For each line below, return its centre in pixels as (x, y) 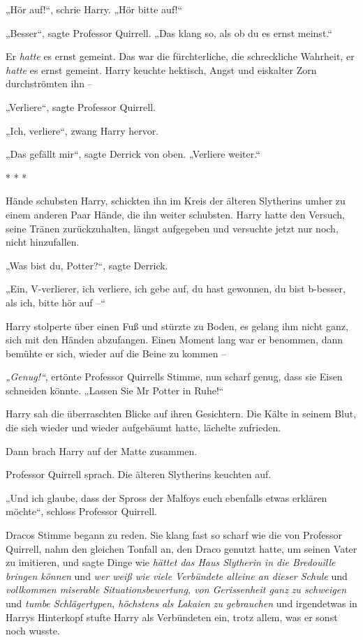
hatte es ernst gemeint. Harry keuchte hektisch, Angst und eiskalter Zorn (161, 69)
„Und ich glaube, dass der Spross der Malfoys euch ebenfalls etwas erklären (166, 497)
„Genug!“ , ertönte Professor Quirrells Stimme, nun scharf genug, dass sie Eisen (174, 377)
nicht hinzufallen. (43, 242)
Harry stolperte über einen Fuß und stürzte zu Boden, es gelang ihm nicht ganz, (177, 326)
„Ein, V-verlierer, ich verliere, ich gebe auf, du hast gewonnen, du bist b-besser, (176, 289)
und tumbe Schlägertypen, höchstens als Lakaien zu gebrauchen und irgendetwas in (181, 603)
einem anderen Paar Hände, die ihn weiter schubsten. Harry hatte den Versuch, (175, 214)
